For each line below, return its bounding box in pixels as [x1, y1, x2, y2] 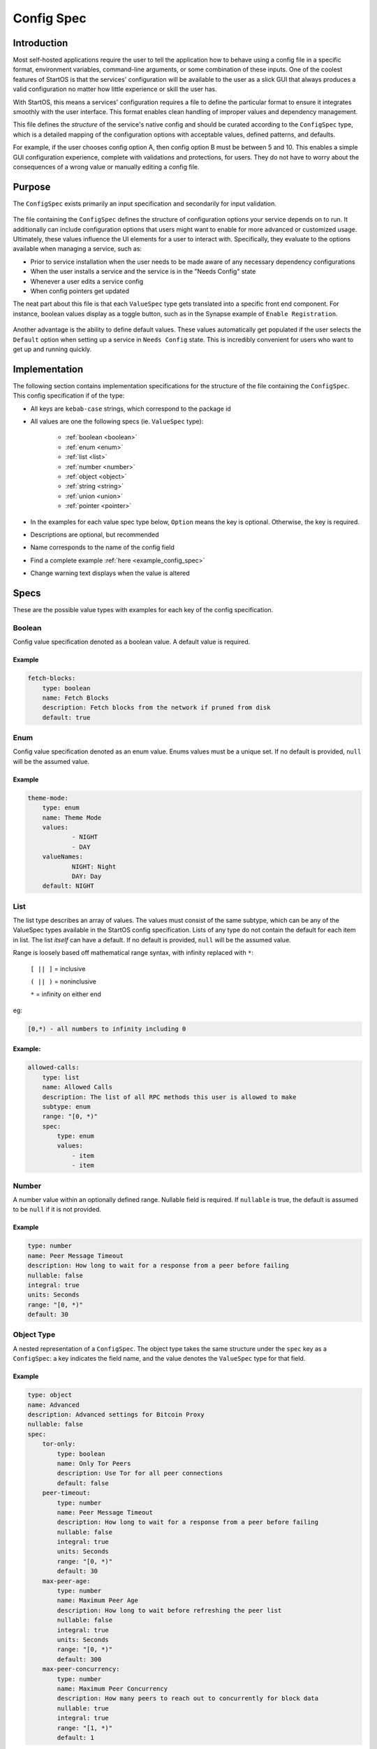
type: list [42, 1073, 80, 1081]
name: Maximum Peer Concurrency [57, 1685, 168, 1692]
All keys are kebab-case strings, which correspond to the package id [30, 404, 232, 413]
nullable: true [57, 1704, 110, 1712]
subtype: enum [42, 1103, 91, 1110]
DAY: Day [71, 872, 102, 880]
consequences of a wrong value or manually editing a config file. [13, 162, 200, 171]
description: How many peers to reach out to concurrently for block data [57, 1694, 319, 1703]
